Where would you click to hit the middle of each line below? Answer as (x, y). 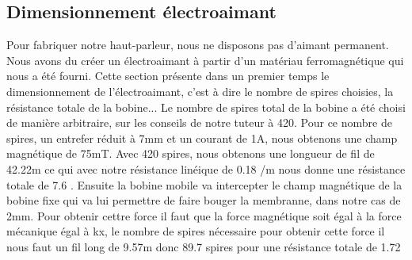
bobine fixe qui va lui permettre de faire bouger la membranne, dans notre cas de (204, 200)
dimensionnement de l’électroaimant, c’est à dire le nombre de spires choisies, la (200, 91)
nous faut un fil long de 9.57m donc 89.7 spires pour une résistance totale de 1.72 (204, 246)
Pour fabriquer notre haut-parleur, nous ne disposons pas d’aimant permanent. (198, 45)
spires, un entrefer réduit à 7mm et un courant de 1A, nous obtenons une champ (202, 138)
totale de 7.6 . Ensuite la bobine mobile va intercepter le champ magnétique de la (204, 184)
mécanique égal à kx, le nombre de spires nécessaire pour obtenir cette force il (196, 231)
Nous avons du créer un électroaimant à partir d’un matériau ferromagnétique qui (205, 60)
